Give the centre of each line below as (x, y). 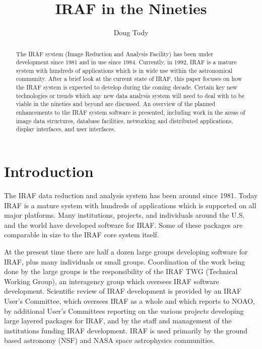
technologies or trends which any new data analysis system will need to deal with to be (130, 95)
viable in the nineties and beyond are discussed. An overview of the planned (116, 104)
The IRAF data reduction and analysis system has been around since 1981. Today (131, 195)
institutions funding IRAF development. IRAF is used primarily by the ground (126, 330)
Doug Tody (131, 32)
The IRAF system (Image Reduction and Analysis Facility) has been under (115, 54)
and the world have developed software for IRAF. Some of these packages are (123, 225)
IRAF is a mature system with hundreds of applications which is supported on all (130, 205)
